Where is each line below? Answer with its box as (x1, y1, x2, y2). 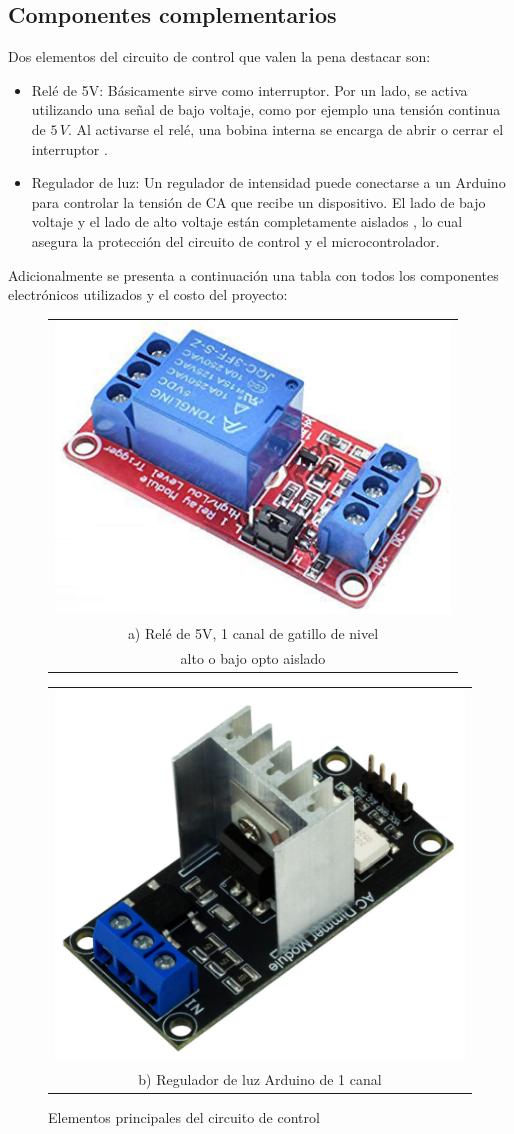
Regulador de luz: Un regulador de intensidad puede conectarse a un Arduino (31, 172, 506, 193)
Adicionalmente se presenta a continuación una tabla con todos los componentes (8, 264, 499, 285)
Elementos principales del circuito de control (48, 1107, 320, 1128)
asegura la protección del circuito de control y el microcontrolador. (31, 230, 440, 251)
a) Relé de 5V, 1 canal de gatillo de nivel (127, 623, 379, 644)
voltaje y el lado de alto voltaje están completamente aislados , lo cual (31, 211, 463, 232)
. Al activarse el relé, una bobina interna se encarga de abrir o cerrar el (67, 118, 504, 139)
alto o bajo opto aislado (180, 648, 326, 669)
